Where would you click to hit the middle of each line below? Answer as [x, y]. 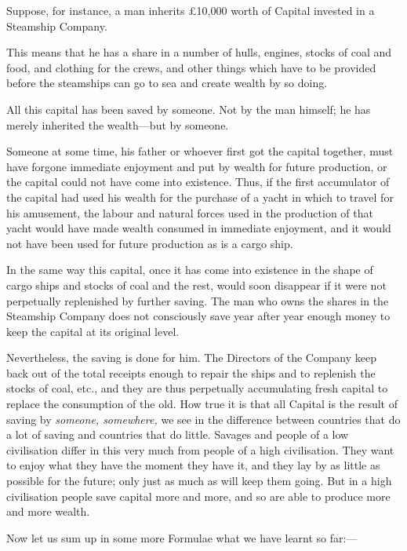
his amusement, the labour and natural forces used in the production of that [190, 212]
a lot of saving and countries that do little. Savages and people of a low [178, 434]
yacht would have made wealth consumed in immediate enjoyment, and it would [199, 228]
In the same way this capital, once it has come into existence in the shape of [190, 270]
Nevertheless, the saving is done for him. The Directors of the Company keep [192, 358]
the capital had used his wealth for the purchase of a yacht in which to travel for [200, 197]
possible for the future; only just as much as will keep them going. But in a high [199, 481]
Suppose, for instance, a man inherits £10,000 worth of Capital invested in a [191, 10]
